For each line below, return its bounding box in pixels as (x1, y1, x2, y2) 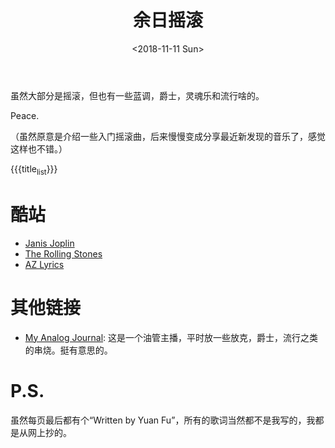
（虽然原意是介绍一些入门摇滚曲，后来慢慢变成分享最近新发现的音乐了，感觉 (10, 130, 326, 142)
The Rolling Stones (24, 247, 103, 260)
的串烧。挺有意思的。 (24, 344, 113, 356)
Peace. (10, 109, 40, 121)
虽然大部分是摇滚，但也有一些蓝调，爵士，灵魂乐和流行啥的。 (10, 89, 265, 101)
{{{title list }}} (10, 162, 58, 177)
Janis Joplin (24, 237, 75, 249)
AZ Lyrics (24, 258, 65, 270)
